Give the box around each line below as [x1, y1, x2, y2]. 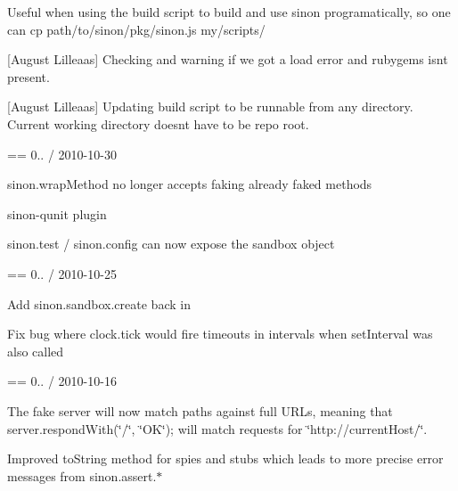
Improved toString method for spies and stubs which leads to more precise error [7, 449, 444, 468]
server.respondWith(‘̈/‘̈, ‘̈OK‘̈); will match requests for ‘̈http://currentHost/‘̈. [7, 419, 428, 438]
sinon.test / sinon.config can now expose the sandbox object [7, 234, 335, 253]
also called [7, 341, 64, 360]
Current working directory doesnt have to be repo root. [7, 114, 309, 133]
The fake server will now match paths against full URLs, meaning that [7, 401, 393, 420]
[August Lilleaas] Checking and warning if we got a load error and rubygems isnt [7, 50, 448, 69]
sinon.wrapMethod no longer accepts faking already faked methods [7, 175, 372, 193]
